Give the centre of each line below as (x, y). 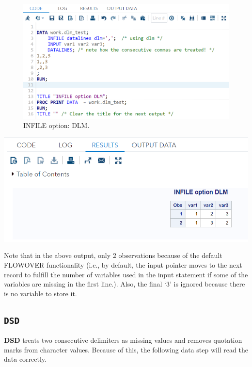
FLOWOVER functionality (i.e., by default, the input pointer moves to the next (123, 265)
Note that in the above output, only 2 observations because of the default (113, 255)
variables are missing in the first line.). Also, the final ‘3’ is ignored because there (125, 284)
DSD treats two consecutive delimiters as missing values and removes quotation (123, 340)
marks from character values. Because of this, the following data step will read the (126, 349)
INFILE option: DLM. (56, 125)
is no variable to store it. (40, 293)
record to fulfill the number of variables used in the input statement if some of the (126, 274)
